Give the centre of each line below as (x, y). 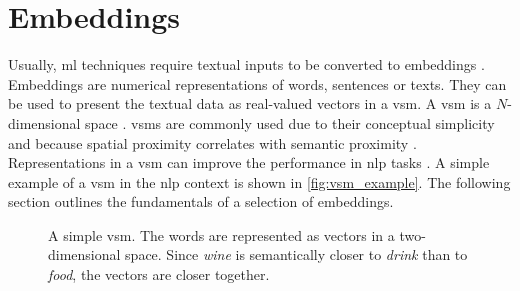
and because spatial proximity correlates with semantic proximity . (212, 142)
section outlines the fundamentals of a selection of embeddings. (201, 201)
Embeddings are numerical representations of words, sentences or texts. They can (257, 83)
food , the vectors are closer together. (159, 274)
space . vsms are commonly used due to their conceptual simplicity (290, 122)
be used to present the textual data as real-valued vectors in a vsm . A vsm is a (250, 103)
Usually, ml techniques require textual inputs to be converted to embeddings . (246, 64)
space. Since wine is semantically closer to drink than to (296, 254)
